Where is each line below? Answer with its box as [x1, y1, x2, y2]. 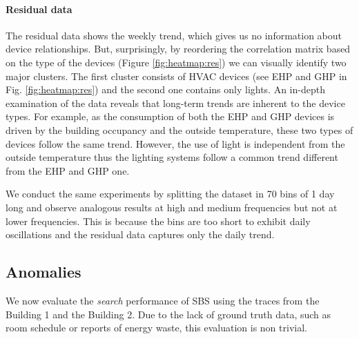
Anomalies [6, 261, 81, 282]
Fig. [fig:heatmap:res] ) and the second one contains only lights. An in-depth [6, 82, 325, 97]
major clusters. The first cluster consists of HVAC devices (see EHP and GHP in [6, 68, 347, 83]
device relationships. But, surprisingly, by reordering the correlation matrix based [6, 41, 351, 56]
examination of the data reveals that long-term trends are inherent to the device [6, 95, 345, 110]
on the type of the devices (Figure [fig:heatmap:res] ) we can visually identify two [6, 55, 347, 69]
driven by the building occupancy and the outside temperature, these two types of [6, 122, 353, 137]
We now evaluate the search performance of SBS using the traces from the [6, 293, 320, 307]
